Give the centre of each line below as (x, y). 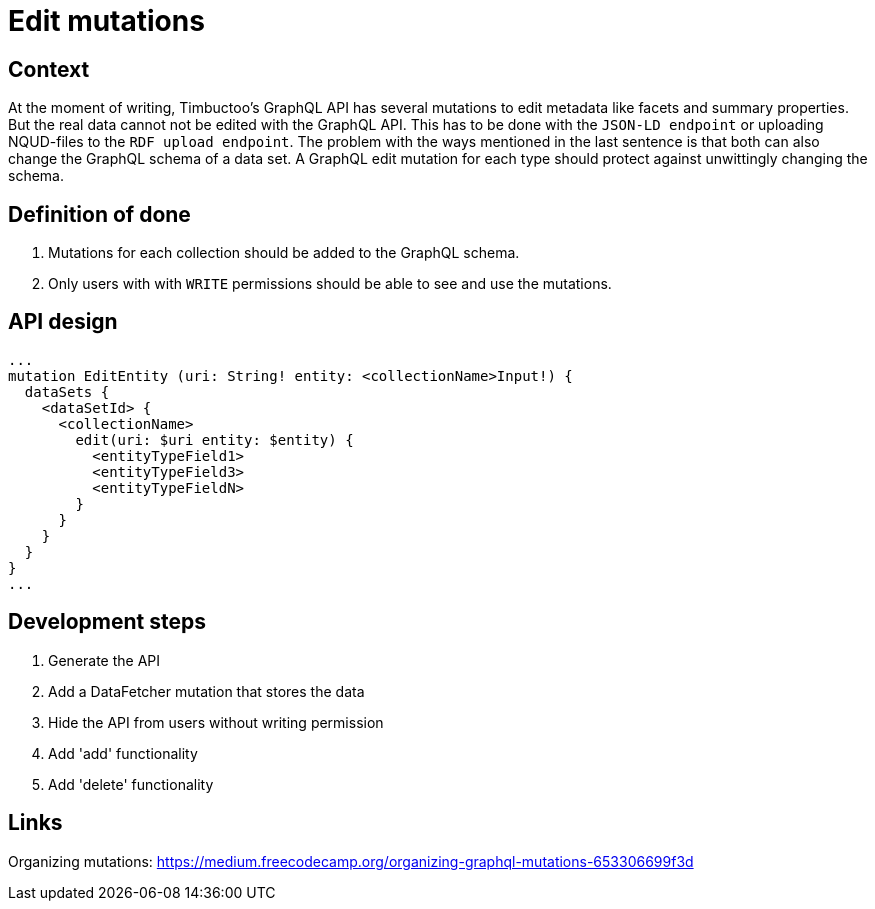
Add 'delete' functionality (131, 784)
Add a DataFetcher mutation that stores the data (206, 691)
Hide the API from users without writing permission (216, 722)
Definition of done (99, 214)
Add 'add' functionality (123, 753)
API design (63, 322)
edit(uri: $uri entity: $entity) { (214, 439)
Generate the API (104, 660)
